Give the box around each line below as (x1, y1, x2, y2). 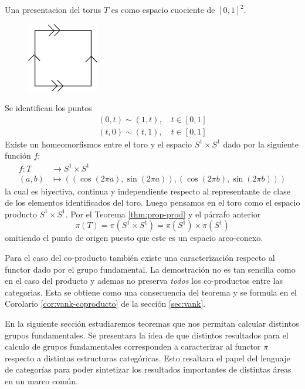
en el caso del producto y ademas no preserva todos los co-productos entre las (5, 274, 283, 287)
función (5, 149, 31, 162)
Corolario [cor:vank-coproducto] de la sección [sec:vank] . (5, 297, 206, 310)
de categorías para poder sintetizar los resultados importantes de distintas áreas (5, 363, 292, 375)
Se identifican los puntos (5, 102, 92, 114)
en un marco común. (5, 374, 78, 387)
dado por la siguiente (223, 138, 299, 150)
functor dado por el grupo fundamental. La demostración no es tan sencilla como (5, 263, 296, 275)
